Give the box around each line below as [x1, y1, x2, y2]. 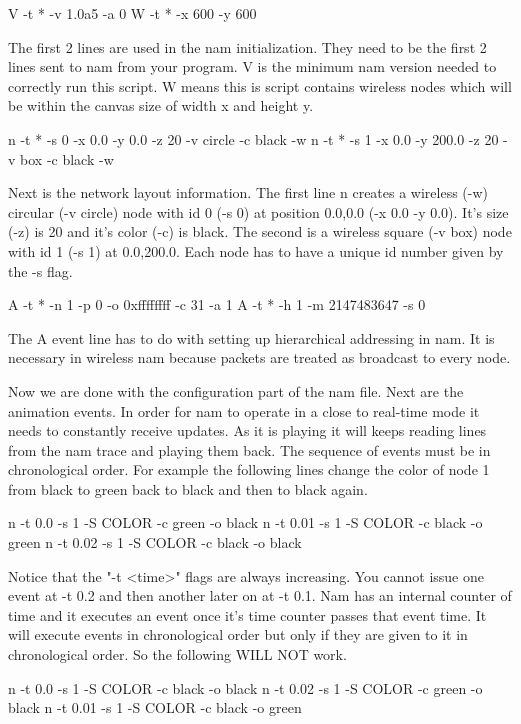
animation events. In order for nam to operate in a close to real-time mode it [8, 400, 480, 421]
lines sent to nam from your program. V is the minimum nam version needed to [8, 56, 497, 77]
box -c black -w [20, 148, 114, 169]
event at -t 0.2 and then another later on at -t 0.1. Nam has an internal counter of [8, 585, 512, 606]
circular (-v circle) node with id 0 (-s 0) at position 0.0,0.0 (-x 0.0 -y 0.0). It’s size [8, 201, 509, 222]
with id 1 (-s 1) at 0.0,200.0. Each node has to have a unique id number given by [8, 240, 504, 261]
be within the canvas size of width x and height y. [8, 95, 314, 116]
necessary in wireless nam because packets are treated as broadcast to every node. [8, 347, 511, 368]
